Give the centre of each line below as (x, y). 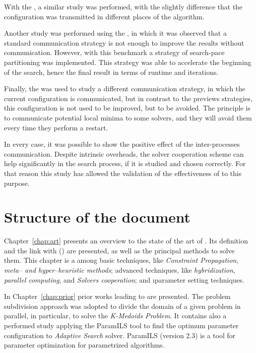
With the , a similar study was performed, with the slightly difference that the (123, 6)
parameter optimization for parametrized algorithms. (84, 345)
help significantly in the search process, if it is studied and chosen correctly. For (125, 163)
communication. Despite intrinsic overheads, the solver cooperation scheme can (124, 153)
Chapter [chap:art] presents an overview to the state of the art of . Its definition (126, 241)
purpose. (17, 183)
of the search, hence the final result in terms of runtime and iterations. (111, 72)
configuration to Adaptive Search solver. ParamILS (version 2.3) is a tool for (120, 335)
